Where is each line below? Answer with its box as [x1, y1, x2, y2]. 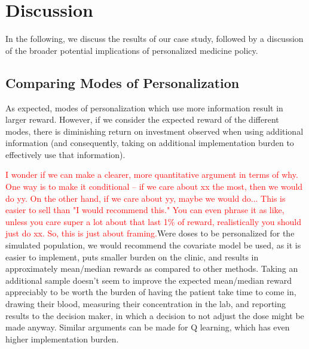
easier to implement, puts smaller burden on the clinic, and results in [5, 250, 259, 263]
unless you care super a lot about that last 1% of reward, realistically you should [5, 215, 301, 227]
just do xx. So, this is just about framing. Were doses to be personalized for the [5, 227, 295, 239]
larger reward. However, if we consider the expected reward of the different [5, 113, 279, 126]
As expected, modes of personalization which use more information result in [5, 101, 283, 114]
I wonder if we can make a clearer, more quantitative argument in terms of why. [5, 168, 298, 181]
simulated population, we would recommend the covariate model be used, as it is [5, 239, 301, 251]
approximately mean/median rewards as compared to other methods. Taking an [5, 262, 298, 275]
